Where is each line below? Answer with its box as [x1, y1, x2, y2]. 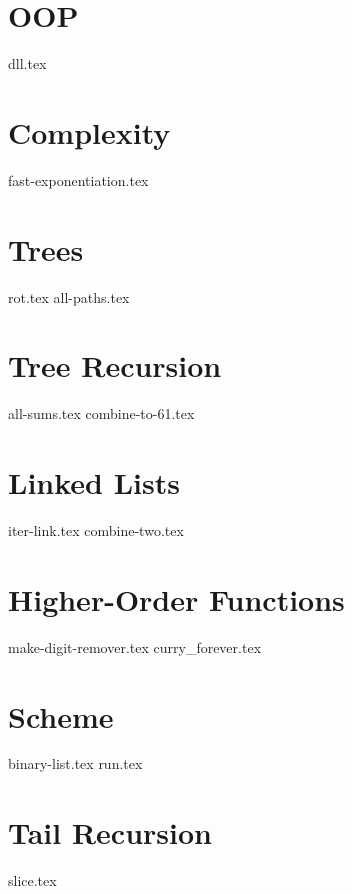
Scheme [8, 695, 114, 736]
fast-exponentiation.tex [8, 169, 149, 190]
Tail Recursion [8, 812, 212, 853]
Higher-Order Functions [8, 578, 345, 619]
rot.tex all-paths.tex [8, 286, 130, 307]
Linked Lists [8, 462, 180, 503]
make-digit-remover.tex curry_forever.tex [8, 636, 262, 657]
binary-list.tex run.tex [8, 753, 143, 774]
